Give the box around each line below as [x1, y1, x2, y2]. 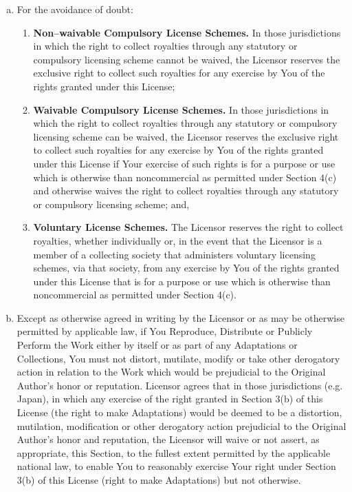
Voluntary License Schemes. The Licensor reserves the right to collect [33, 220, 344, 234]
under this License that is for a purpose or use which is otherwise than [33, 274, 331, 288]
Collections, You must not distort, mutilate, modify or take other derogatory [16, 351, 340, 365]
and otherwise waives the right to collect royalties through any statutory [33, 183, 339, 198]
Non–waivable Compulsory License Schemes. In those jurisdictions [33, 25, 341, 39]
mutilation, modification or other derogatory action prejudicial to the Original [16, 418, 346, 433]
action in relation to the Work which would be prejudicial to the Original [16, 365, 326, 379]
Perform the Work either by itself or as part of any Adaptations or [16, 338, 298, 352]
